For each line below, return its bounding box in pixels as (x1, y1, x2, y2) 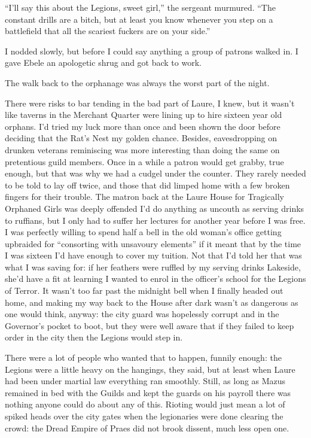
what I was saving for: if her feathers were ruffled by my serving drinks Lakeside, (5, 260, 301, 273)
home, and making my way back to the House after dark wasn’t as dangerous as (5, 296, 298, 308)
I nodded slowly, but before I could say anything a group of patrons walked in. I (5, 44, 298, 57)
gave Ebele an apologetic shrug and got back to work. (5, 56, 202, 69)
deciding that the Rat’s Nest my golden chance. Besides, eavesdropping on (5, 132, 277, 144)
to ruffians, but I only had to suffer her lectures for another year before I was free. (5, 214, 306, 226)
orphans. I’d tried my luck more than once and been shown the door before (5, 120, 280, 132)
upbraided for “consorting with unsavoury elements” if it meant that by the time (5, 237, 301, 250)
